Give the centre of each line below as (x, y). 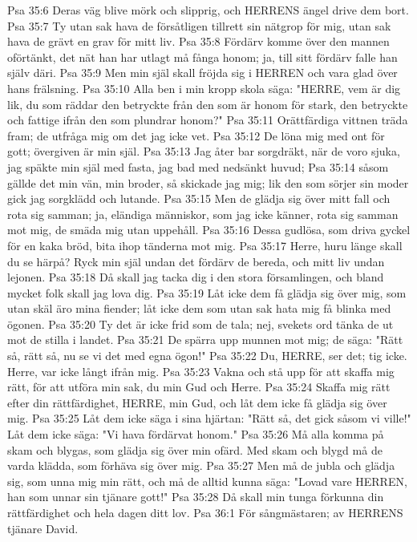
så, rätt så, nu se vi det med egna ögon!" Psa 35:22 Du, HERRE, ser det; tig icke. (207, 356)
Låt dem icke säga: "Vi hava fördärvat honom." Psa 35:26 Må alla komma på (196, 434)
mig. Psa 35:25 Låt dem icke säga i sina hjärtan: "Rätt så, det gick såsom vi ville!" (209, 418)
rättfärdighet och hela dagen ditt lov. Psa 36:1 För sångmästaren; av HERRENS (205, 512)
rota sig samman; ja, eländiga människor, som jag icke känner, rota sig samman (203, 214)
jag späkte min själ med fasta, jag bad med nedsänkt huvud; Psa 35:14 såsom (198, 166)
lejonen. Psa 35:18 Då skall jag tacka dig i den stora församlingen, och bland (196, 277)
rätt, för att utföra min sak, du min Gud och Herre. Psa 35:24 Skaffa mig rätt (199, 387)
